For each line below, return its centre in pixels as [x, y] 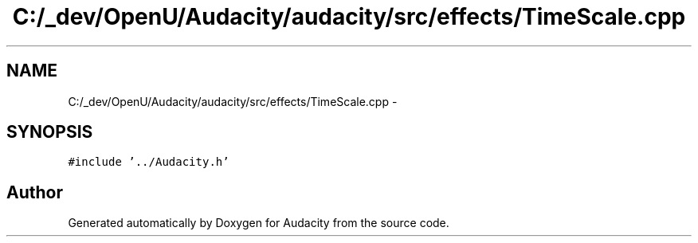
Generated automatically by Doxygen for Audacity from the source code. [259, 223]
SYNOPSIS [50, 132]
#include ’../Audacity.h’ [149, 162]
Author [35, 192]
